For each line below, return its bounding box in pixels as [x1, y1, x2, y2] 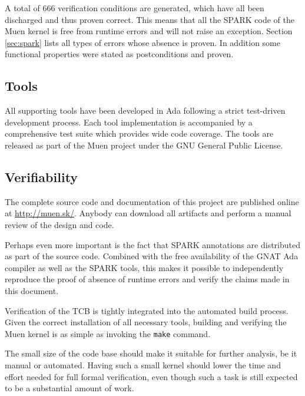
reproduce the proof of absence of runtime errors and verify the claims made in [5, 273, 290, 285]
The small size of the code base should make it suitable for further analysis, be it [5, 347, 297, 359]
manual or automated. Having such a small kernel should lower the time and [5, 358, 281, 371]
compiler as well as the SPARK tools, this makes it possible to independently [5, 261, 284, 273]
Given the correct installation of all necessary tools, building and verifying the [5, 316, 287, 328]
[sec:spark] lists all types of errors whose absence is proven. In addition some [5, 36, 280, 48]
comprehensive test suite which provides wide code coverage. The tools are [5, 127, 274, 140]
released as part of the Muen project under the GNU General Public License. [5, 138, 283, 151]
